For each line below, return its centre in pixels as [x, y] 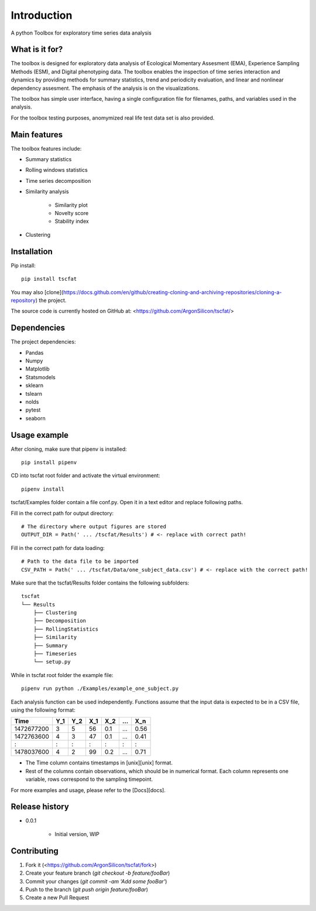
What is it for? [37, 50]
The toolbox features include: [46, 148]
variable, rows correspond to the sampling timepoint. [89, 779]
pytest [33, 410]
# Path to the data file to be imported [80, 562]
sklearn [35, 385]
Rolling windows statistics [56, 170]
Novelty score [72, 213]
